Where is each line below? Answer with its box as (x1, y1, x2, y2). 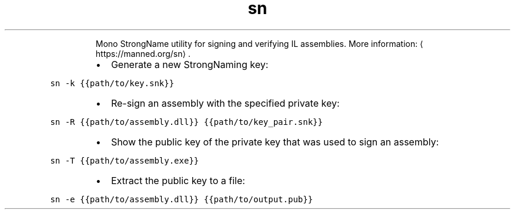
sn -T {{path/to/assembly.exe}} (50, 155, 199, 165)
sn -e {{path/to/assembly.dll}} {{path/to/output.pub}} (50, 194, 313, 204)
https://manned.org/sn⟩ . (95, 48, 190, 59)
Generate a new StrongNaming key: (111, 58, 269, 70)
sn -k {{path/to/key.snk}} (50, 78, 175, 88)
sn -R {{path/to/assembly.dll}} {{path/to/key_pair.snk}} (50, 117, 323, 127)
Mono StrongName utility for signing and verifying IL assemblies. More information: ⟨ (95, 38, 423, 49)
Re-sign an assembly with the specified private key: (111, 97, 340, 109)
